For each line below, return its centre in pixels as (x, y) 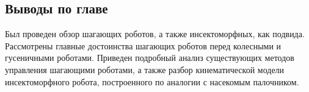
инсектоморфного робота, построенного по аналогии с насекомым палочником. (152, 81)
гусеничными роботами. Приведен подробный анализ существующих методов (150, 58)
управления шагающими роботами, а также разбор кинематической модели (145, 69)
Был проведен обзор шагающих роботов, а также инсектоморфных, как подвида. (155, 34)
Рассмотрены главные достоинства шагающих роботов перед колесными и (143, 45)
